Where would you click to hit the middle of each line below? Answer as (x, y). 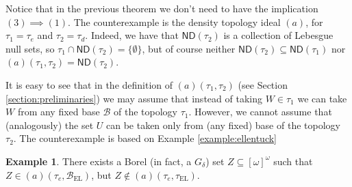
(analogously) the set (50, 125)
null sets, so (30, 48)
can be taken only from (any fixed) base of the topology (223, 125)
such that (293, 161)
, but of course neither (189, 48)
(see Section (263, 84)
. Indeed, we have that (132, 35)
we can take (322, 98)
